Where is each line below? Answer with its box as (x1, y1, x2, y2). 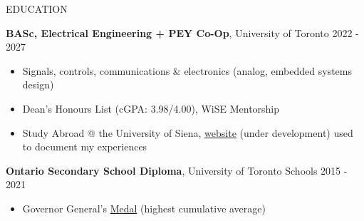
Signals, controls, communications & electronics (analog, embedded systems (22, 63, 352, 78)
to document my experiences (22, 139, 147, 154)
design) (22, 77, 54, 92)
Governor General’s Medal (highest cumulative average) (22, 200, 266, 215)
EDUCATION (6, 1, 68, 16)
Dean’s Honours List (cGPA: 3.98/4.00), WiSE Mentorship (22, 101, 280, 115)
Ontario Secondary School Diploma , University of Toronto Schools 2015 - (6, 163, 348, 178)
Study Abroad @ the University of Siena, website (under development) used (22, 125, 353, 140)
